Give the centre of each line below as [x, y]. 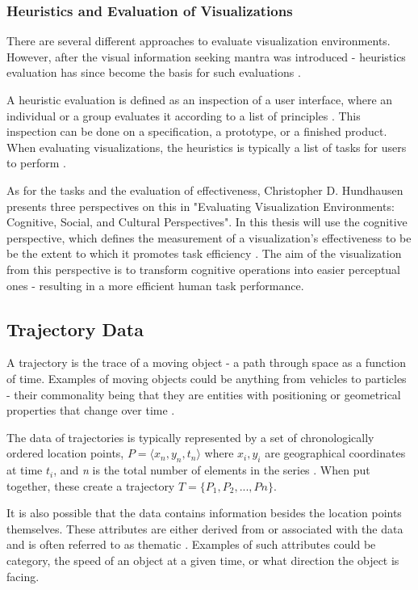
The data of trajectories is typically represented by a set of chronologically [190, 437]
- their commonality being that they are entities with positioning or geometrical [204, 394]
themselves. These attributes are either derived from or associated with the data [205, 528]
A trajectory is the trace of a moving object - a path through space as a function [207, 362]
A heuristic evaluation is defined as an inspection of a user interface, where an [200, 99]
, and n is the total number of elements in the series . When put [212, 470]
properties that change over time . [91, 410]
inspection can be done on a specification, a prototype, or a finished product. [197, 131]
